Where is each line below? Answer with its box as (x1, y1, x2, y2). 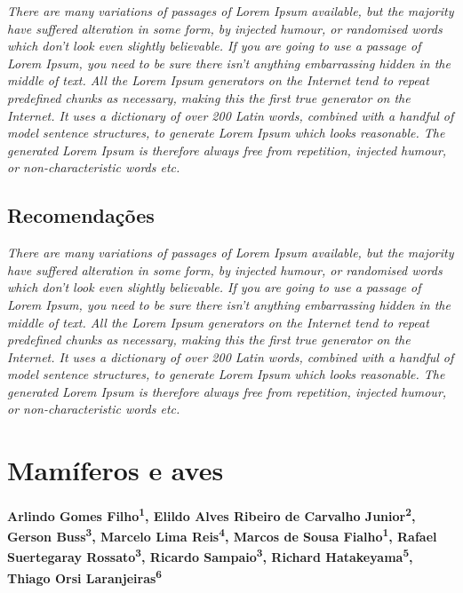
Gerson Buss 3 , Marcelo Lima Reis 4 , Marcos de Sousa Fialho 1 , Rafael (7, 525, 437, 546)
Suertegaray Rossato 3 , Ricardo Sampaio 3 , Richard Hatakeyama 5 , (7, 545, 413, 566)
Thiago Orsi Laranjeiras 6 (7, 565, 163, 587)
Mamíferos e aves (7, 452, 224, 488)
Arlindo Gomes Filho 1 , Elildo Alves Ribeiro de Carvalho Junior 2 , (7, 504, 416, 525)
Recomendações (7, 202, 155, 229)
